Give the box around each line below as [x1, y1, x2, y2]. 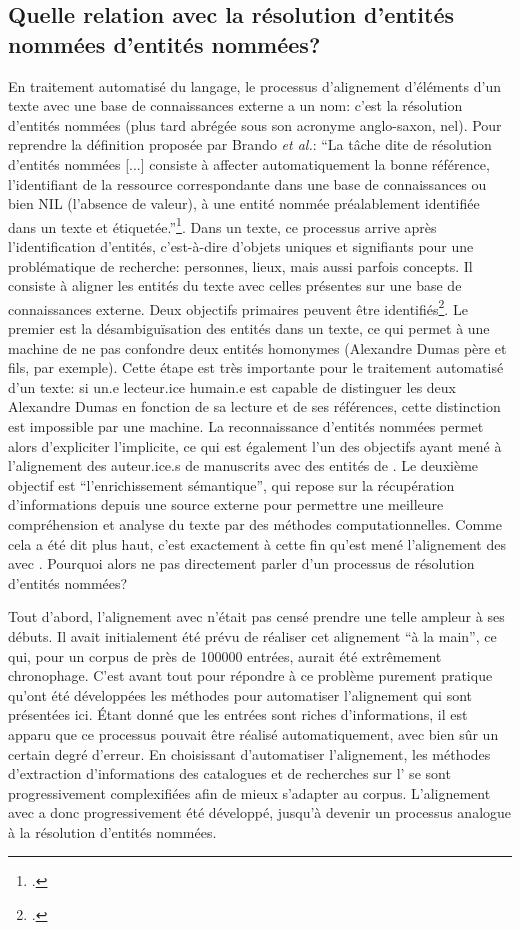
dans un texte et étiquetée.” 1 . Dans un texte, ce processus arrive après [8, 213, 437, 237]
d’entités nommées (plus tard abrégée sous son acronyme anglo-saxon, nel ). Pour [8, 114, 502, 135]
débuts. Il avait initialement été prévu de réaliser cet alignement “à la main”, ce [8, 625, 497, 646]
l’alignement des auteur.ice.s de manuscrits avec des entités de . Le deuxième [8, 455, 479, 476]
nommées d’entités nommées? [8, 28, 321, 59]
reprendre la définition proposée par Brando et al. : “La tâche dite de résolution [8, 134, 492, 155]
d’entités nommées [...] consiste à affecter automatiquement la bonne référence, [8, 153, 490, 174]
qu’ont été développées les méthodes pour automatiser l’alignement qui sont [8, 684, 473, 705]
